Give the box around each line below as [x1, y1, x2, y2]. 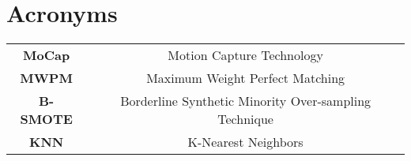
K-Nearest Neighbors [187, 133, 304, 152]
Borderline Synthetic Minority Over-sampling [120, 92, 371, 110]
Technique [217, 110, 273, 129]
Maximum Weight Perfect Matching [146, 69, 345, 88]
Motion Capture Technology [168, 46, 323, 65]
